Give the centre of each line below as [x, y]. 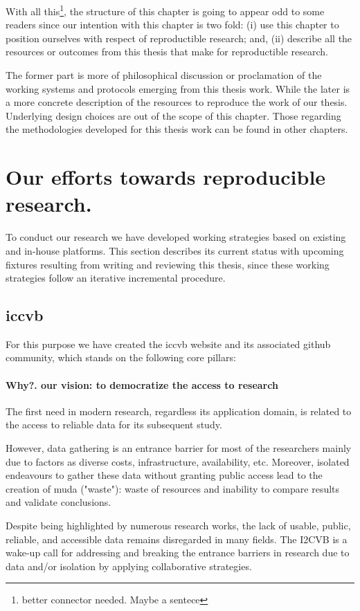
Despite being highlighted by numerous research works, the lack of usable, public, [178, 526]
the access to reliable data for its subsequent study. [114, 425]
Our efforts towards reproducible [166, 177]
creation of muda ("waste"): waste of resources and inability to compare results [173, 488]
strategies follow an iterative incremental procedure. [116, 278]
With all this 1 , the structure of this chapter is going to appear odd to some [165, 10]
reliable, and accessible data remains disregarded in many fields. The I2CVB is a [177, 539]
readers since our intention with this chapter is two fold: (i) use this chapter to [172, 25]
